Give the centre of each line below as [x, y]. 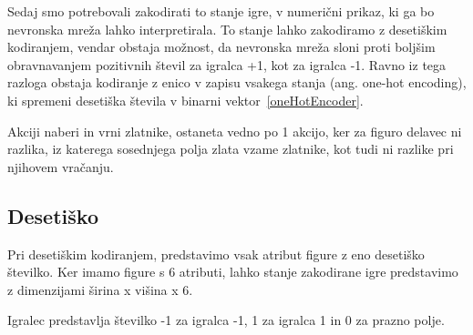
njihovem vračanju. [61, 166]
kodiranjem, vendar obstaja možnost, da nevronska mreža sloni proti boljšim [221, 47]
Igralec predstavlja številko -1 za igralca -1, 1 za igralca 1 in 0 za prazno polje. [226, 320]
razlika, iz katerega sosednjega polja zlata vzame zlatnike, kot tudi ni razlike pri [231, 149]
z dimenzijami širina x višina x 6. [100, 289]
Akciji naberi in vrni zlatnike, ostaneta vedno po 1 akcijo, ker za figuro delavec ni [235, 131]
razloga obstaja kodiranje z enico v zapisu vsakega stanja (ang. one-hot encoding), [237, 82]
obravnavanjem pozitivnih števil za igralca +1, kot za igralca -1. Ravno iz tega [227, 64]
